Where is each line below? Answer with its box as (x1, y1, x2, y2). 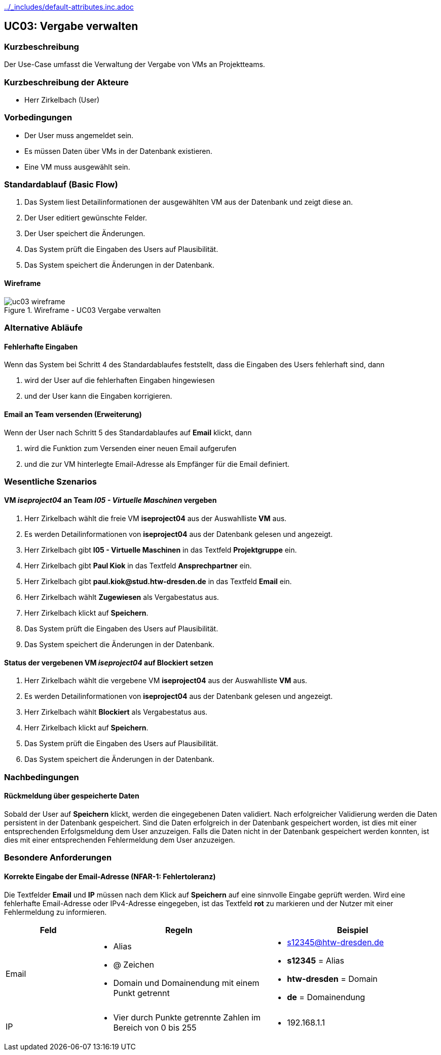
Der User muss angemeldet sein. (24, 131, 134, 140)
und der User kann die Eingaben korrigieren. (24, 392, 172, 401)
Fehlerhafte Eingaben (4, 342, 78, 351)
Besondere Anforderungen (4, 852, 112, 863)
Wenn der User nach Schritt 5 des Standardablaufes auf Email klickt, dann (4, 428, 252, 437)
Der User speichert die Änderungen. (24, 229, 145, 238)
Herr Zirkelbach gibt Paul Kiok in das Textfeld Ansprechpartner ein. (24, 561, 252, 570)
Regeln (165, 924, 193, 935)
